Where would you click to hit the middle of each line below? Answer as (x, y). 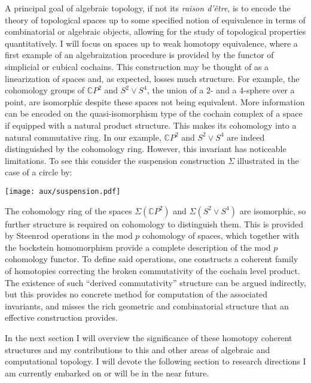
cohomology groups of (45, 90)
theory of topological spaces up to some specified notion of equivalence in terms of (155, 19)
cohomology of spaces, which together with (221, 235)
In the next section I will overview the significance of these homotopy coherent (149, 337)
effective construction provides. (61, 317)
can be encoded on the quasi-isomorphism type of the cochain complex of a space (154, 113)
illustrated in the (268, 160)
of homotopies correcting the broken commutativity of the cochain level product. (153, 270)
